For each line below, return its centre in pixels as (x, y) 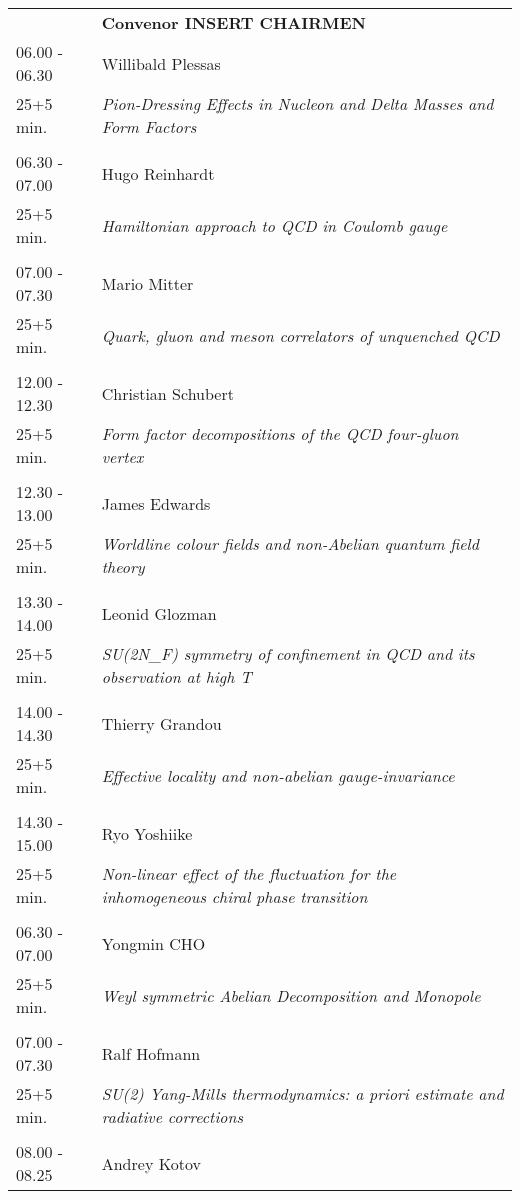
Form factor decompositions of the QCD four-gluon (280, 433)
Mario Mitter (147, 283)
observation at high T (176, 676)
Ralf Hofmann (151, 1053)
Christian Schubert (167, 393)
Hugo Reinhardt (158, 173)
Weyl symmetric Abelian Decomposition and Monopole (291, 995)
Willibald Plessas (161, 63)
